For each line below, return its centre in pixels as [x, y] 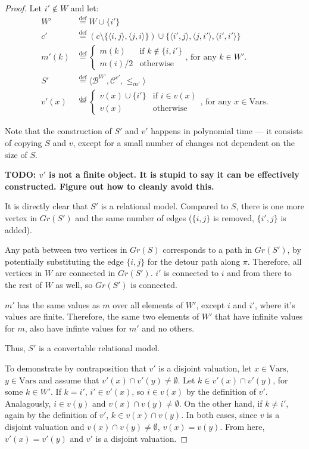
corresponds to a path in [207, 250]
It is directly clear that [46, 206]
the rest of [24, 285]
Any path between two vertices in [66, 250]
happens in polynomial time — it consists [227, 131]
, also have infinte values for [76, 328]
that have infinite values [259, 316]
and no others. [168, 328]
